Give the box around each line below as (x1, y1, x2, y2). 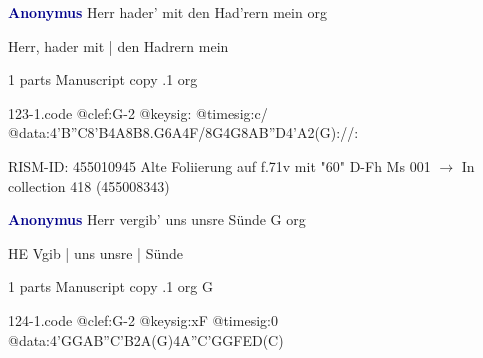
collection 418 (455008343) (8, 175, 170, 196)
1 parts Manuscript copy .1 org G (8, 276, 213, 297)
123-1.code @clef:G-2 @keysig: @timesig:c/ (8, 102, 268, 123)
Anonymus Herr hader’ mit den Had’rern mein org (8, 2, 327, 22)
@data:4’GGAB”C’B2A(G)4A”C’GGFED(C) (8, 329, 284, 350)
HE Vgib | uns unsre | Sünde (8, 242, 184, 263)
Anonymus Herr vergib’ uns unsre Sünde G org (8, 209, 306, 230)
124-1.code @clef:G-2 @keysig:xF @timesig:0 (8, 309, 278, 330)
